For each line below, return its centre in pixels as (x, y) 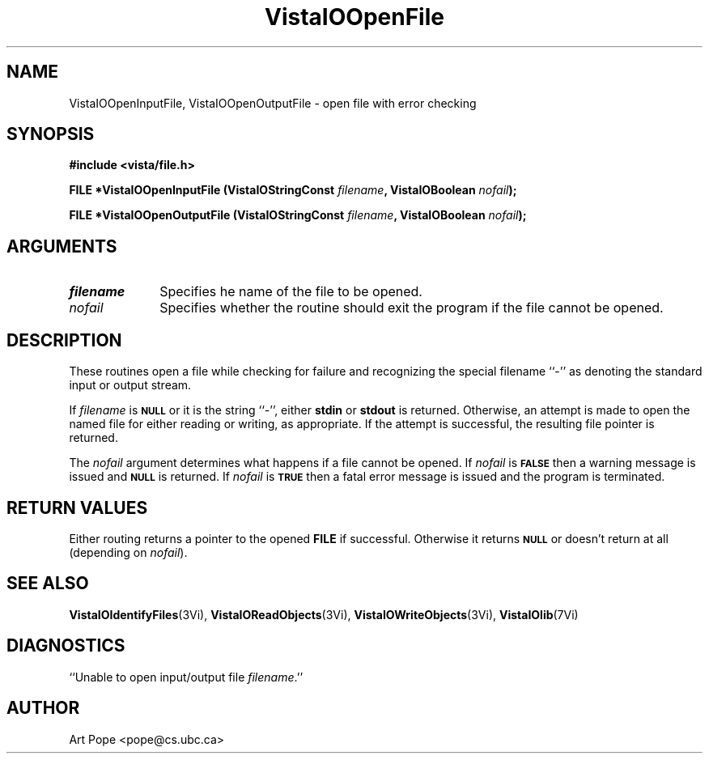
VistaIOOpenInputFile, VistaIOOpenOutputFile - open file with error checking (273, 103)
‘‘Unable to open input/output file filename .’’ (186, 677)
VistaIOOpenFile (354, 17)
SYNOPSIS (51, 134)
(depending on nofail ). (128, 552)
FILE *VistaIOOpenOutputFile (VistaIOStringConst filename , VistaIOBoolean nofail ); (298, 215)
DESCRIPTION (64, 340)
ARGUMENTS (62, 246)
